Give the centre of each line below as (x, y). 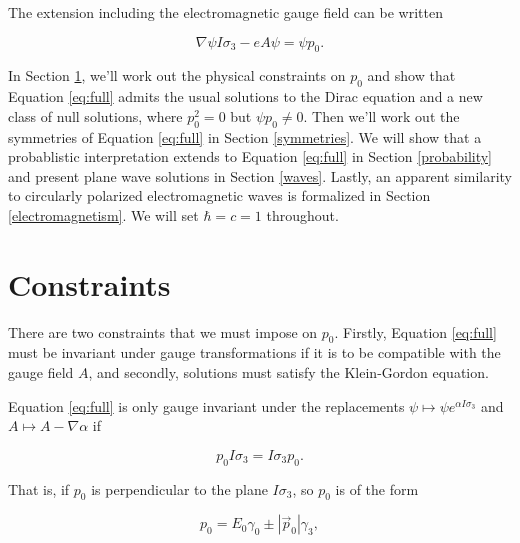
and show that (411, 75)
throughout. (302, 214)
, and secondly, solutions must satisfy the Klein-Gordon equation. (288, 372)
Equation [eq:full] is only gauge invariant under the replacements (206, 405)
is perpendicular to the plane (179, 488)
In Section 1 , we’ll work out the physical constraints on (177, 75)
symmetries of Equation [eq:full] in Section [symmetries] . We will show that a (245, 136)
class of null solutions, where (95, 115)
